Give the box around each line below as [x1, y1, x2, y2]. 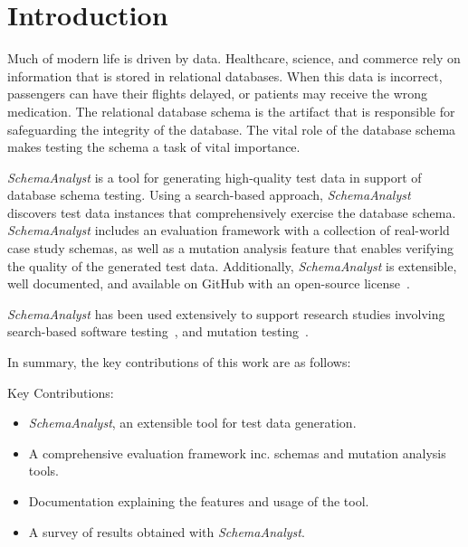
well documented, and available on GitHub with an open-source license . [7, 274, 410, 293]
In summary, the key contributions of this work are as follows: [7, 353, 351, 372]
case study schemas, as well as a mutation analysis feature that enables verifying [7, 239, 454, 258]
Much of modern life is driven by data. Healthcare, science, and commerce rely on [7, 49, 461, 68]
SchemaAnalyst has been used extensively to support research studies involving [7, 304, 445, 323]
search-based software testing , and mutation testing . [7, 322, 309, 341]
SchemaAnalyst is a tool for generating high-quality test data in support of [7, 167, 422, 186]
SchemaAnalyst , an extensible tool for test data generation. [28, 413, 357, 432]
